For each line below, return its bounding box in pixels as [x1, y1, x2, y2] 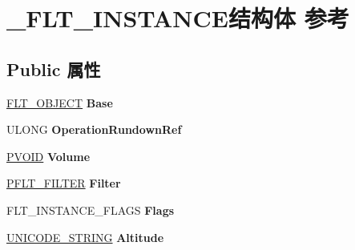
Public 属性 [6, 56, 101, 81]
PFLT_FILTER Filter [6, 175, 121, 192]
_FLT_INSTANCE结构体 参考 [6, 2, 349, 34]
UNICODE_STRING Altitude [6, 228, 164, 245]
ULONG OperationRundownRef [6, 121, 182, 138]
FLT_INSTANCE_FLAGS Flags [6, 201, 175, 218]
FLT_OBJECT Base [6, 94, 113, 111]
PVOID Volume [6, 147, 91, 164]
